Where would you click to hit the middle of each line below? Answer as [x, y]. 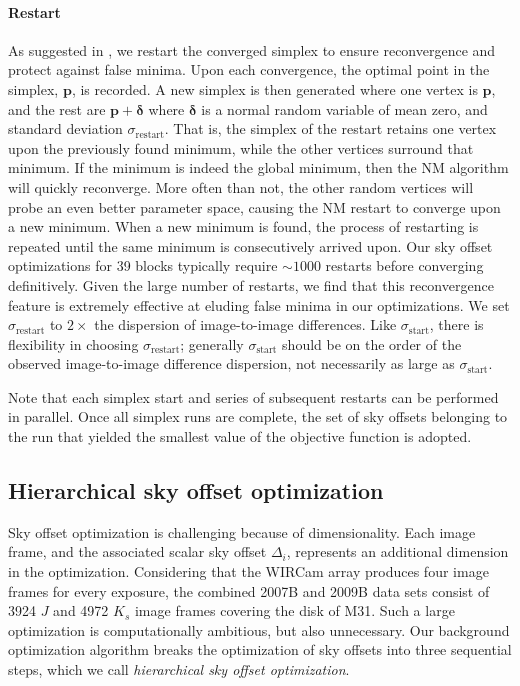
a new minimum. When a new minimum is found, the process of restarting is [243, 226]
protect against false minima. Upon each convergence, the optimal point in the [249, 69]
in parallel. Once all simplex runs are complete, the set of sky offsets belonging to [258, 416]
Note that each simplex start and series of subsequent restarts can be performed [253, 396]
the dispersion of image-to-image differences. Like [245, 324]
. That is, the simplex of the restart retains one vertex [330, 128]
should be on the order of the [372, 343]
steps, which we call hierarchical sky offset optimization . [179, 669]
